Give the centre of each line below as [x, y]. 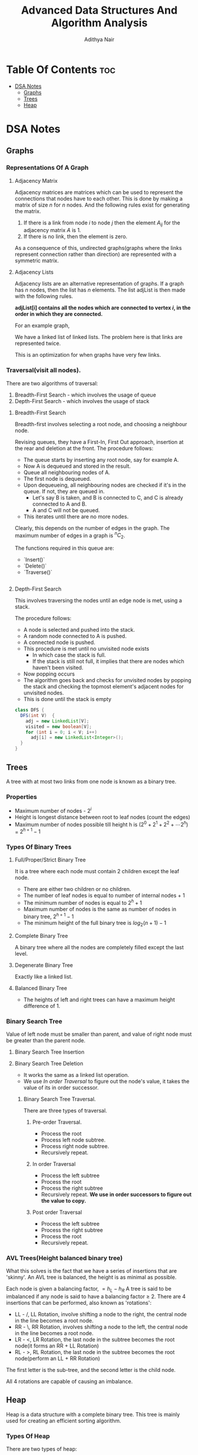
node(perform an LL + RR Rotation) [57, 1358]
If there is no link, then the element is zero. [75, 237]
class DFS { [29, 710]
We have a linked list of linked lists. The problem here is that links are [99, 337]
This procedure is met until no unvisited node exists [86, 649]
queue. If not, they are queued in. [64, 491]
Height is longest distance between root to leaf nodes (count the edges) [102, 817]
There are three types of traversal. [65, 1110]
